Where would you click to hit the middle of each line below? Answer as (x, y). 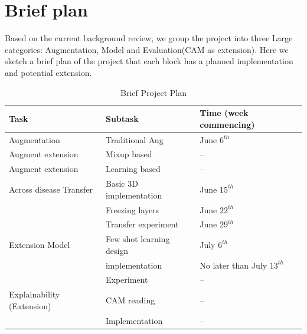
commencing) (227, 124)
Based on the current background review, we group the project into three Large (149, 38)
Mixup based (129, 154)
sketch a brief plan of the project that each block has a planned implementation (149, 61)
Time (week (224, 113)
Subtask (122, 118)
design (117, 250)
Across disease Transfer (51, 189)
